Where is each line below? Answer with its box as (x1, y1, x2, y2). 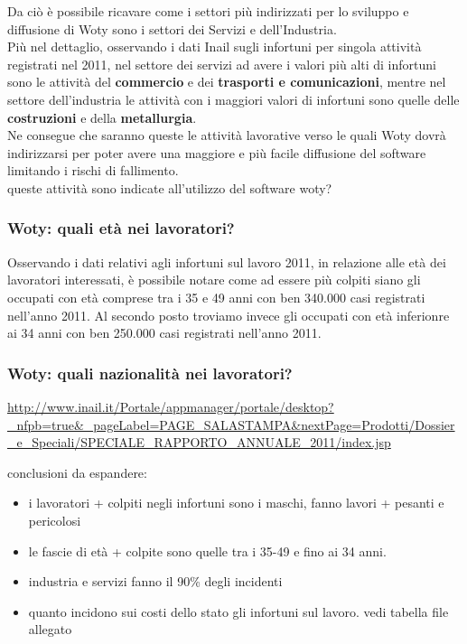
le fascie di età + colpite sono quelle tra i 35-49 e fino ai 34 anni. (28, 541, 387, 560)
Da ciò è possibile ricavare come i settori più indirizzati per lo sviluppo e (7, 2, 409, 20)
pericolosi (28, 510, 81, 529)
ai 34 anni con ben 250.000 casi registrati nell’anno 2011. (7, 323, 322, 342)
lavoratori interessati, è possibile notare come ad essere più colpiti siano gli (7, 270, 421, 289)
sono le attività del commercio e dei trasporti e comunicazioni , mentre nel (7, 72, 446, 91)
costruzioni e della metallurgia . (7, 107, 197, 126)
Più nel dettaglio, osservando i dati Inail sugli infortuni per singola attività (7, 37, 422, 56)
